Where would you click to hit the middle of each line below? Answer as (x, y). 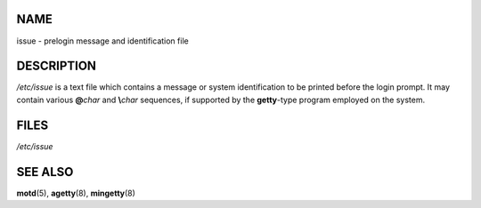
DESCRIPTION (57, 66)
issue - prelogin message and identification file (102, 41)
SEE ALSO (45, 172)
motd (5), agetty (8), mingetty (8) (76, 193)
